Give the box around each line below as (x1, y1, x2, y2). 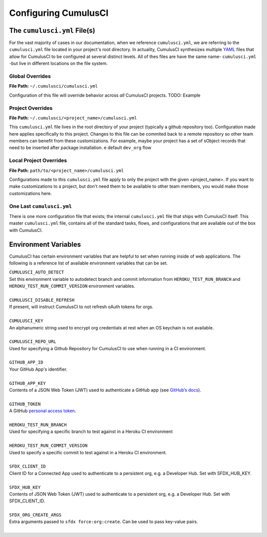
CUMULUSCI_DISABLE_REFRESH (9, 297, 75, 303)
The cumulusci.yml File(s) (9, 26, 95, 35)
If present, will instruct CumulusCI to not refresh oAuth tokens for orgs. (9, 304, 153, 310)
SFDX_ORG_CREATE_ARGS (9, 512, 62, 518)
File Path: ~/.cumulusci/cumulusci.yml (9, 83, 98, 89)
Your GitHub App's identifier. (9, 366, 68, 372)
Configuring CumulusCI (9, 7, 109, 18)
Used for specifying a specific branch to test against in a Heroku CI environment (9, 429, 173, 434)
